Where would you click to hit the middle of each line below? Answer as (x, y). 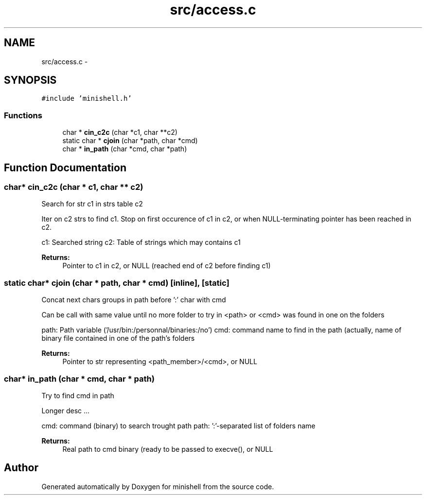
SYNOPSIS (30, 80)
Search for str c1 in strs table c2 (92, 204)
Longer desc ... (66, 410)
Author (21, 468)
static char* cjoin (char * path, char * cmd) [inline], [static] (117, 283)
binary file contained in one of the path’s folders (118, 338)
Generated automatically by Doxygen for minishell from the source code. (158, 486)
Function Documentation (65, 167)
